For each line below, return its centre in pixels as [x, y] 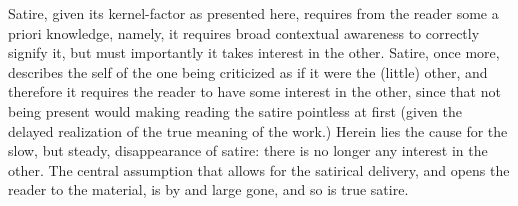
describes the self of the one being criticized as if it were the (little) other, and [248, 71]
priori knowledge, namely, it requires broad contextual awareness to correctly [244, 32]
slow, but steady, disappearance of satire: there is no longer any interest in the [248, 150]
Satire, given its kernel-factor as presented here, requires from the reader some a [253, 13]
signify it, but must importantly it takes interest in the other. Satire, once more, [254, 52]
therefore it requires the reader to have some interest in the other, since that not [254, 91]
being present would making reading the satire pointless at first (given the [235, 110]
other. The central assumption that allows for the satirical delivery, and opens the [259, 169]
